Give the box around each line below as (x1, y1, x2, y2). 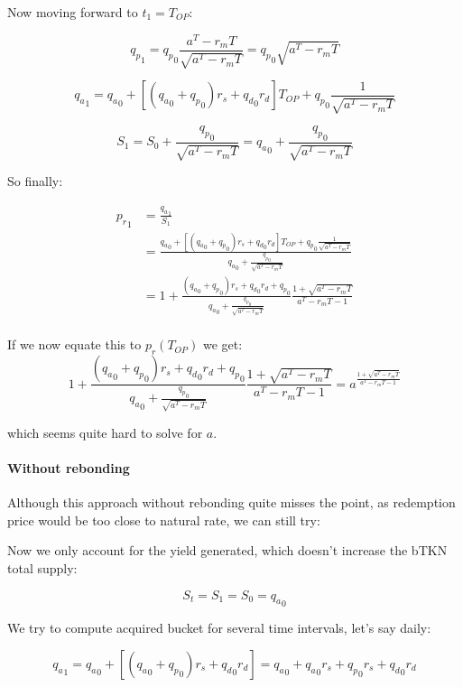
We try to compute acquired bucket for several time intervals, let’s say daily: (7, 618, 431, 637)
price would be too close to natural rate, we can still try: (7, 510, 320, 529)
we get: (203, 335, 243, 354)
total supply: (7, 559, 78, 578)
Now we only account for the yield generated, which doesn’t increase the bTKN (7, 541, 448, 560)
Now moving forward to (7, 3, 138, 21)
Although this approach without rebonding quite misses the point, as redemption (7, 493, 456, 512)
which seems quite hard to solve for (7, 422, 203, 441)
